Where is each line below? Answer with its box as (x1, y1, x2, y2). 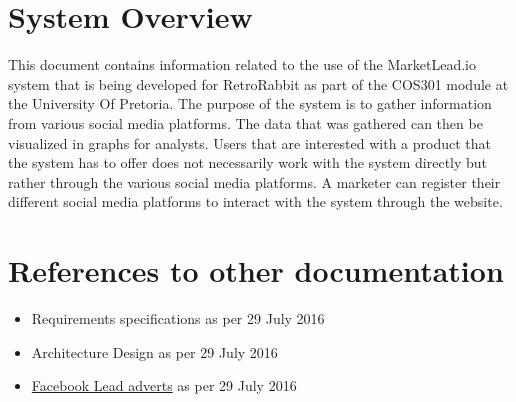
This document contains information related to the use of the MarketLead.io (8, 54, 476, 75)
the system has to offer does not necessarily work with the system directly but (8, 152, 488, 173)
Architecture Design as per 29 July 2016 (31, 341, 278, 362)
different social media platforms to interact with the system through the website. (8, 191, 503, 212)
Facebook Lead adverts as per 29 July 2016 (31, 375, 297, 396)
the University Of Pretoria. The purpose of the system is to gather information (8, 93, 492, 114)
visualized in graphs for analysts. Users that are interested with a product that (8, 132, 492, 153)
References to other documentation (8, 250, 504, 291)
